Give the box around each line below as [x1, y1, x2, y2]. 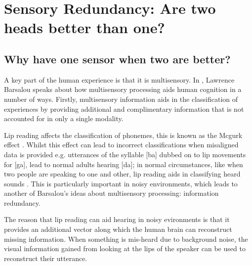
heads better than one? [4, 17, 165, 38]
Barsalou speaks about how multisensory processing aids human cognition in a [4, 84, 242, 94]
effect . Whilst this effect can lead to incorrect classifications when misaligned [4, 139, 239, 150]
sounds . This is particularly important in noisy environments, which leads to [4, 178, 238, 188]
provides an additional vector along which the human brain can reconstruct [4, 224, 232, 234]
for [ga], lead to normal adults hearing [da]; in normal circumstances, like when [4, 159, 243, 169]
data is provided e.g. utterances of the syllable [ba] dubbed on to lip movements [4, 149, 246, 159]
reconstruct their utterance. [4, 253, 87, 263]
